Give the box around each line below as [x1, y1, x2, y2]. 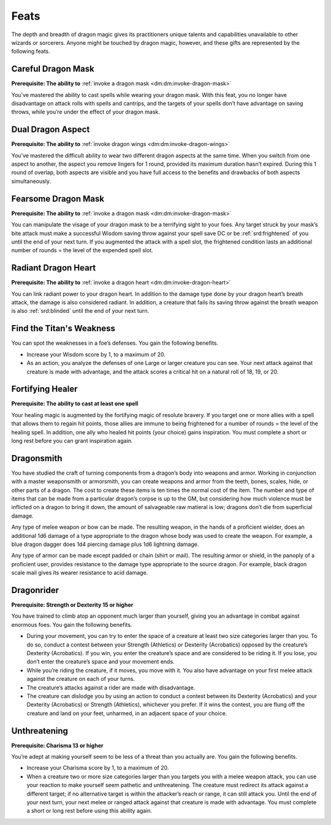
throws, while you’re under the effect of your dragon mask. [11, 108, 161, 116]
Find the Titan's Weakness [11, 323, 116, 334]
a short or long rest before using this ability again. [26, 807, 153, 815]
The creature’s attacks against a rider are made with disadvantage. [26, 684, 196, 691]
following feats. [11, 48, 50, 55]
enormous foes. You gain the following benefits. [11, 621, 132, 628]
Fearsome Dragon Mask [11, 193, 104, 204]
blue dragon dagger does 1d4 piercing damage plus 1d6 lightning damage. [11, 540, 199, 548]
